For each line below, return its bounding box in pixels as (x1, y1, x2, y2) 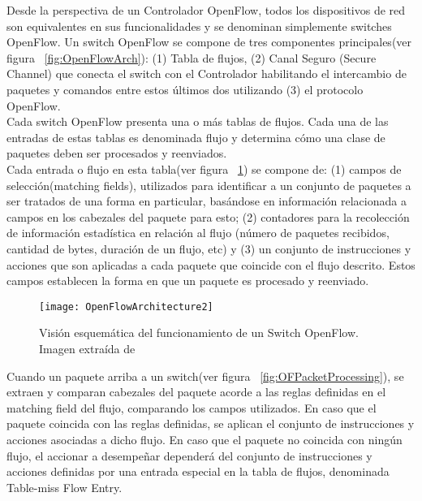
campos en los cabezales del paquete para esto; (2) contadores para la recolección (6, 208, 410, 225)
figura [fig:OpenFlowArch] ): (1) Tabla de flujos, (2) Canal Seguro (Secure (6, 49, 377, 66)
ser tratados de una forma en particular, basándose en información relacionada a (6, 192, 407, 209)
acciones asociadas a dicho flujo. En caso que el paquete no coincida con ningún (6, 430, 403, 447)
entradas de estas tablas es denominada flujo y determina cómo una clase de (6, 128, 385, 145)
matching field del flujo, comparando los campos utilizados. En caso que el (6, 399, 377, 416)
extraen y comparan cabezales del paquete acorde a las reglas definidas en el (6, 383, 386, 400)
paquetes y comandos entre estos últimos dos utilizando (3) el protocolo (6, 80, 364, 97)
